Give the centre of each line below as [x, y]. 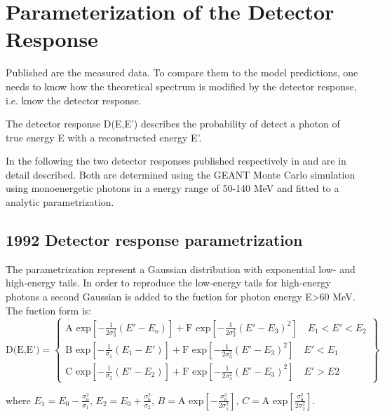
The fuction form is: [49, 310]
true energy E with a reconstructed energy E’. [104, 137]
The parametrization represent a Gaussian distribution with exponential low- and [181, 269]
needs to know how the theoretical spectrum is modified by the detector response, [181, 86]
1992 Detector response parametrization [154, 240]
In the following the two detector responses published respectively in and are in [176, 161]
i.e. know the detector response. [74, 100]
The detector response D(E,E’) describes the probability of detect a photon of [173, 124]
